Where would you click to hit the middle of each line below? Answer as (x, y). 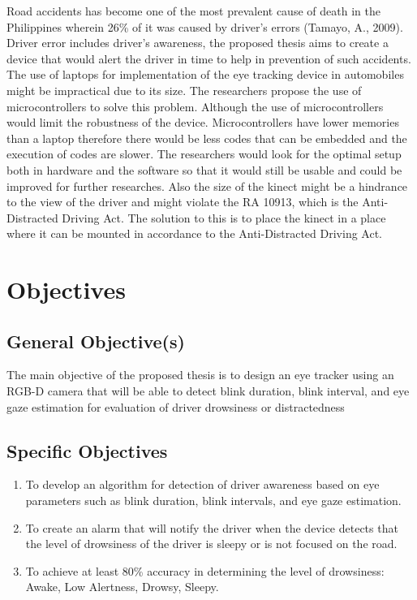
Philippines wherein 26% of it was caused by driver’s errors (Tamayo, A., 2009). (205, 26)
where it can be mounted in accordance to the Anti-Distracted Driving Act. (194, 233)
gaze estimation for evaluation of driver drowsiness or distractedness (176, 406)
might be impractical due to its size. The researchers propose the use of (184, 90)
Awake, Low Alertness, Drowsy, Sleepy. (122, 587)
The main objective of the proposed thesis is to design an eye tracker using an (200, 375)
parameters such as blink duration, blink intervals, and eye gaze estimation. (213, 501)
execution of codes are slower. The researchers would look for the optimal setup (204, 154)
